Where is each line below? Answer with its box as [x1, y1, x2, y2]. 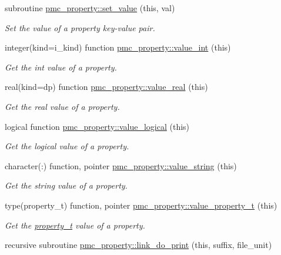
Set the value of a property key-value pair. [5, 21, 155, 33]
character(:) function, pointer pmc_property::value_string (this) [5, 159, 237, 172]
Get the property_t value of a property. [5, 219, 145, 231]
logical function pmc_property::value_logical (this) [5, 120, 190, 132]
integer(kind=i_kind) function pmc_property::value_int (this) [5, 41, 231, 53]
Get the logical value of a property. [5, 140, 129, 152]
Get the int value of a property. [5, 61, 117, 73]
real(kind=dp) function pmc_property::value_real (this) [5, 80, 208, 93]
